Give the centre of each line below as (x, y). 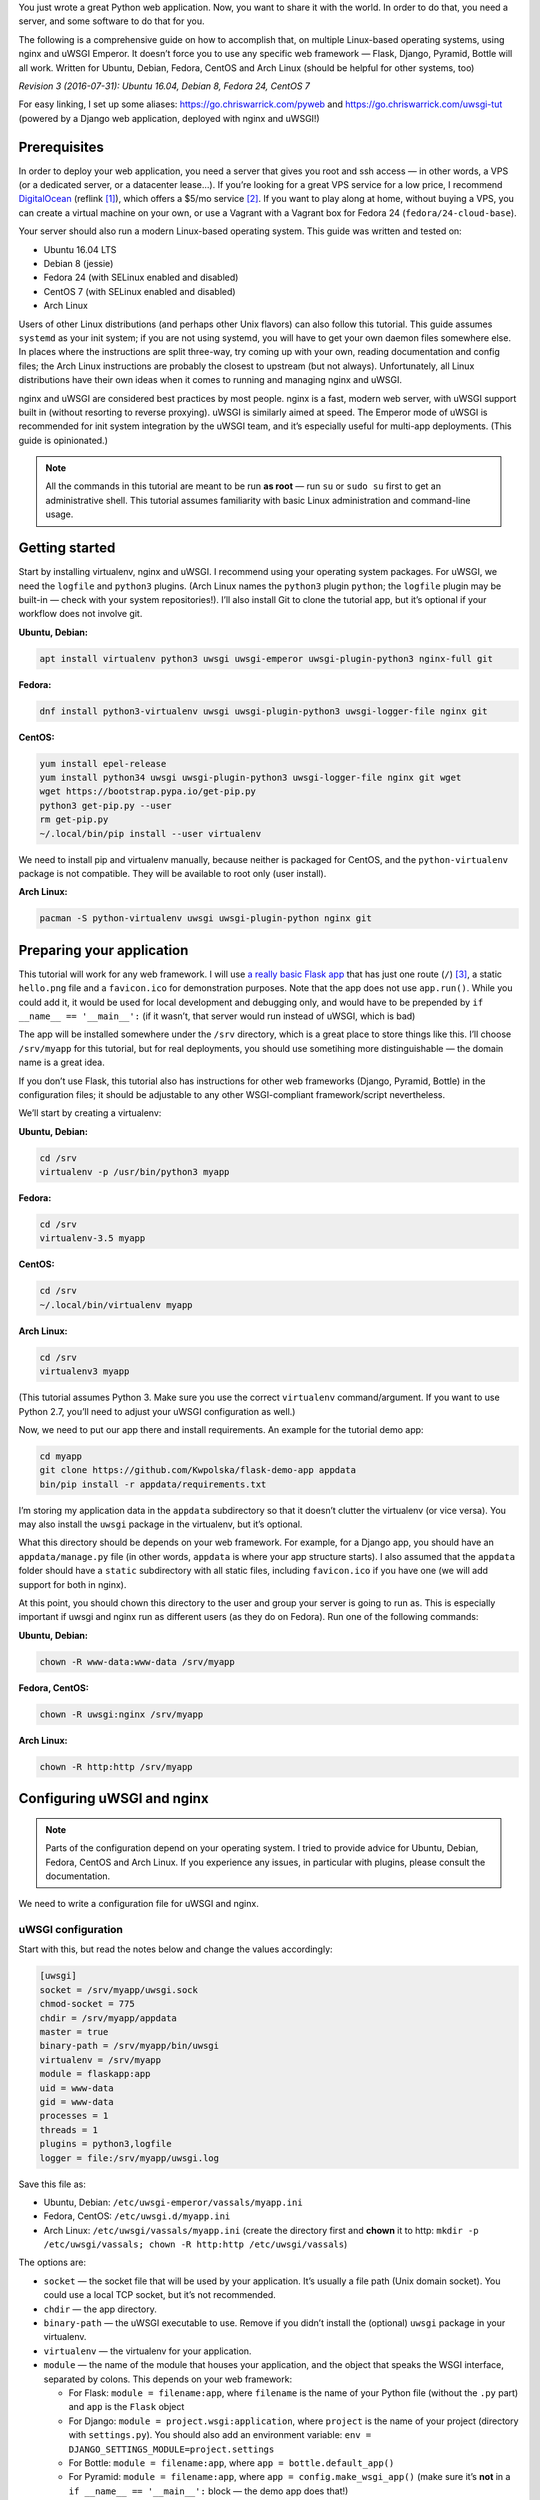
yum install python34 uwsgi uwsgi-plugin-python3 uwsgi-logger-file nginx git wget (250, 778)
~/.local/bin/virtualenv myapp (116, 1304)
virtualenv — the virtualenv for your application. (147, 2351)
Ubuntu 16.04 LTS (80, 249)
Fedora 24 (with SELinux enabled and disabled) (141, 277)
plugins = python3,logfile (105, 2144)
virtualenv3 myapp (84, 1371)
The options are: (52, 2262)
